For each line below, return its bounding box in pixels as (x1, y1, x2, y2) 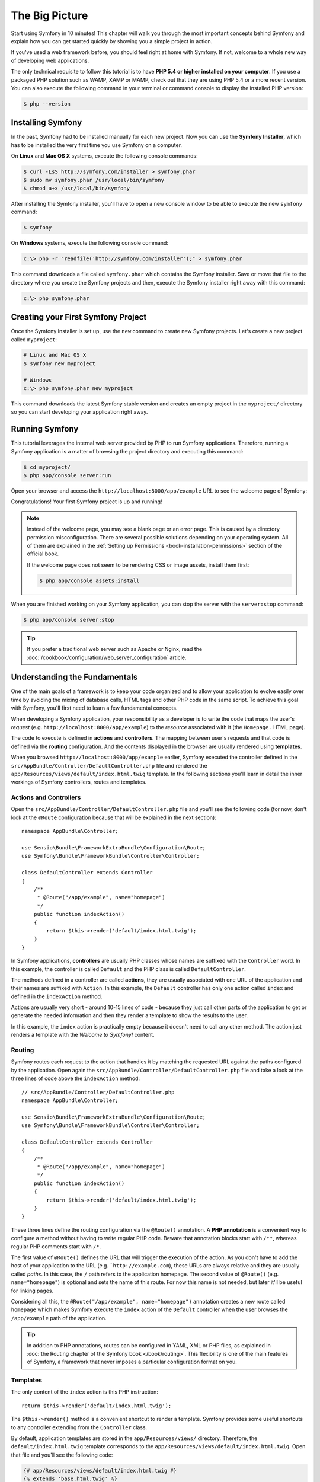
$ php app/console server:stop (23, 617, 115, 623)
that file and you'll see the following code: (11, 1451, 113, 1458)
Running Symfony (11, 424, 79, 434)
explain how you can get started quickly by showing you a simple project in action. (11, 37, 213, 44)
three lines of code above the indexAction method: (11, 1075, 140, 1082)
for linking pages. (11, 1287, 54, 1294)
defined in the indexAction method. (11, 993, 103, 1000)
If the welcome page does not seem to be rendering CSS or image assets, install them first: (27, 561, 249, 568)
